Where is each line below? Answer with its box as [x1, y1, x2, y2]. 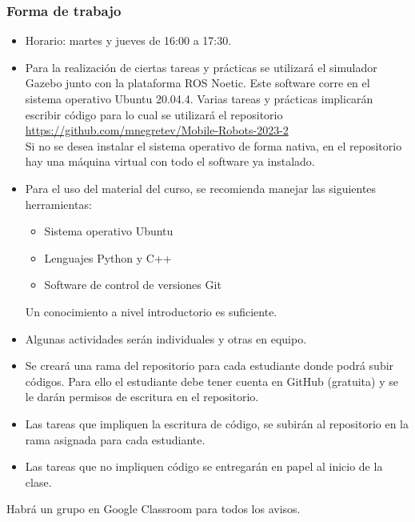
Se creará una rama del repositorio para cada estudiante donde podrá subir [25, 357, 394, 374]
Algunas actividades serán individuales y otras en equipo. [25, 330, 307, 347]
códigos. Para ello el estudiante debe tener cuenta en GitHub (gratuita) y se [25, 372, 398, 389]
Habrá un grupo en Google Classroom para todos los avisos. [6, 500, 301, 517]
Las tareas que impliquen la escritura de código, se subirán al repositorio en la [25, 415, 409, 432]
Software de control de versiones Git [44, 276, 221, 293]
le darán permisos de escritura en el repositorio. [25, 388, 259, 405]
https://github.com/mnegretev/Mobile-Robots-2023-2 [25, 122, 289, 139]
